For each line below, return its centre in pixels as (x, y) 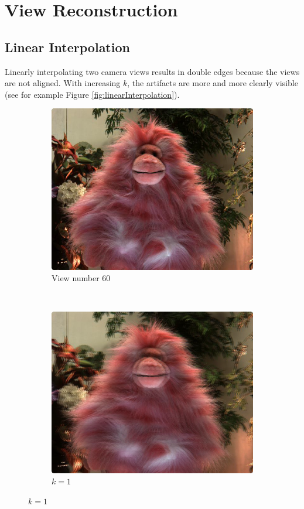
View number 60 (81, 278)
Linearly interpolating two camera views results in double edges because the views (152, 71)
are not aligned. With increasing (63, 83)
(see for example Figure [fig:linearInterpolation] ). (92, 94)
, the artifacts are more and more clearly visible (213, 83)
